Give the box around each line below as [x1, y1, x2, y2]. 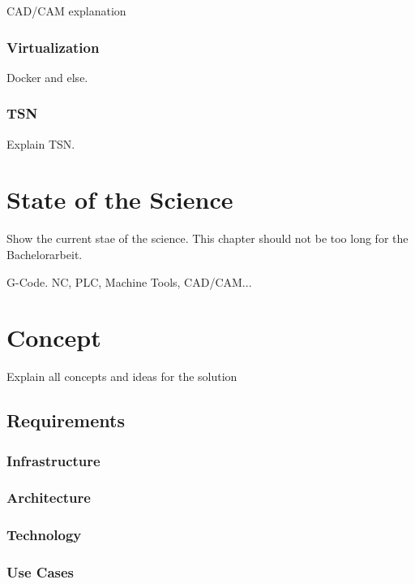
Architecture [6, 487, 91, 508]
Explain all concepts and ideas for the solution [6, 368, 237, 385]
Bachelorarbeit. [6, 245, 83, 262]
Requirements [6, 408, 125, 433]
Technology [6, 525, 82, 545]
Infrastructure [6, 450, 101, 470]
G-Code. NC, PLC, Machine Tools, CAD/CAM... [6, 273, 252, 290]
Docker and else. [6, 68, 88, 85]
